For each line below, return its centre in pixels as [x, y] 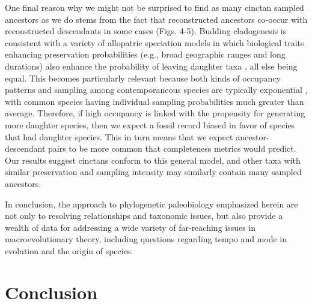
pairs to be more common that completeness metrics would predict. [172, 148]
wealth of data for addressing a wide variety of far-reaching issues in [130, 227]
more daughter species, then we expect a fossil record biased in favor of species [150, 124]
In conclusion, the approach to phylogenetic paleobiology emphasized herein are [151, 204]
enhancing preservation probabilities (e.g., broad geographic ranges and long [145, 54]
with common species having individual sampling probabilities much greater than [154, 101]
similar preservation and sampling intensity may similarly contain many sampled [153, 172]
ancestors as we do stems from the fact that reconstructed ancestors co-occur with [156, 19]
